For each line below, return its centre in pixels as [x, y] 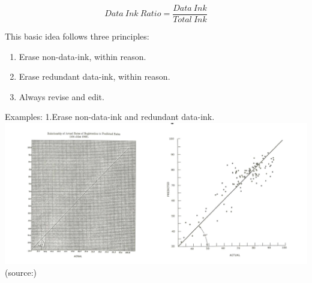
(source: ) [21, 272]
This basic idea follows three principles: [77, 36]
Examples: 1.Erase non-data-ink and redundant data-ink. [110, 117]
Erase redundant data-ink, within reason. [94, 76]
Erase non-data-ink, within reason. [82, 56]
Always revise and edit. [61, 96]
